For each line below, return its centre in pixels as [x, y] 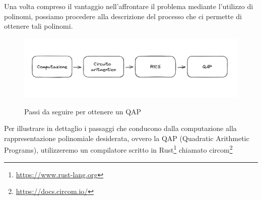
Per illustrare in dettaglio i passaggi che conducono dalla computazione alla [120, 128]
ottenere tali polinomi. [39, 26]
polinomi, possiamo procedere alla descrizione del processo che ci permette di [123, 16]
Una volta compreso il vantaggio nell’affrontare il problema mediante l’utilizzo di [129, 6]
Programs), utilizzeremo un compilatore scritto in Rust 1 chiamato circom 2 [118, 149]
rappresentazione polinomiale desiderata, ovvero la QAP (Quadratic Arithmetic [127, 138]
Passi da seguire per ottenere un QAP [83, 111]
